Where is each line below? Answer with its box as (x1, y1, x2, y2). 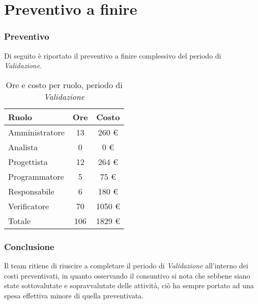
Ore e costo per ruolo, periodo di (6, 78, 123, 91)
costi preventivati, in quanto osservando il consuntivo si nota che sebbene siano (4, 270, 250, 281)
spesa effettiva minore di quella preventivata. (4, 290, 144, 300)
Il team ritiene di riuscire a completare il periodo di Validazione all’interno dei (4, 260, 248, 270)
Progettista (8, 155, 48, 168)
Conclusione (4, 240, 54, 253)
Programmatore (8, 170, 64, 182)
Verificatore (8, 200, 49, 212)
